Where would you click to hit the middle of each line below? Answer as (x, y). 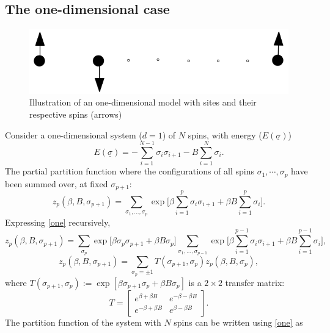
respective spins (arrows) (76, 114)
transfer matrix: (255, 282)
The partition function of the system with (83, 322)
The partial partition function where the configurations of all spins (130, 171)
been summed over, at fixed (57, 183)
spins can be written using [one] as (238, 322)
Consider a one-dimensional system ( (74, 134)
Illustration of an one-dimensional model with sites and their (143, 102)
